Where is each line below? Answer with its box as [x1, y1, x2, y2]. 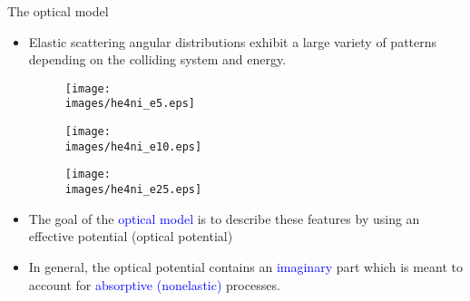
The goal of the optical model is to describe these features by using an [28, 209, 420, 228]
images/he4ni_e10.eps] [64, 140, 202, 153]
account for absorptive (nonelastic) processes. [28, 275, 280, 294]
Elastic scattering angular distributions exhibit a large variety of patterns [28, 32, 437, 51]
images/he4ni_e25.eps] [64, 183, 202, 197]
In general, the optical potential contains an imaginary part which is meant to [28, 257, 464, 276]
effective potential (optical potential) [28, 227, 233, 246]
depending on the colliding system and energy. [28, 50, 287, 69]
